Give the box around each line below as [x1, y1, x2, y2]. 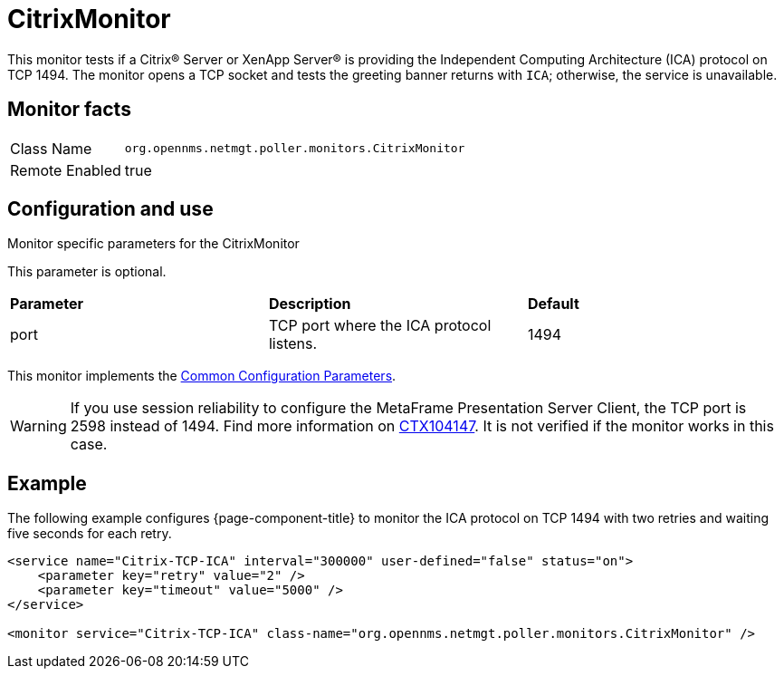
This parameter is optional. [7, 264, 167, 280]
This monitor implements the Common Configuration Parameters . [7, 368, 397, 384]
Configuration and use [7, 198, 214, 221]
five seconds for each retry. [7, 526, 172, 542]
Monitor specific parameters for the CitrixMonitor [7, 236, 300, 252]
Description [268, 295, 351, 314]
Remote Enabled [10, 160, 121, 179]
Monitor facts [7, 98, 131, 121]
